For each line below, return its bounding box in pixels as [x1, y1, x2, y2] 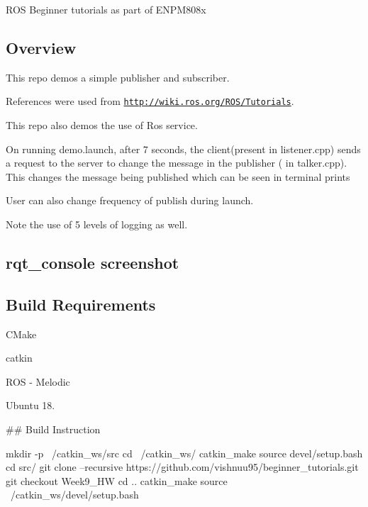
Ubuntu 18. [6, 398, 55, 413]
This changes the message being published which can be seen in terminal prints [6, 169, 350, 184]
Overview [6, 36, 77, 58]
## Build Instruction [6, 421, 101, 436]
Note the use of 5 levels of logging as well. [6, 217, 188, 232]
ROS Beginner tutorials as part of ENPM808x [6, 2, 206, 16]
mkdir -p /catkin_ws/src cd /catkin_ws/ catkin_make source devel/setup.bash [6, 445, 363, 460]
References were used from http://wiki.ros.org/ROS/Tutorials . [6, 94, 294, 108]
